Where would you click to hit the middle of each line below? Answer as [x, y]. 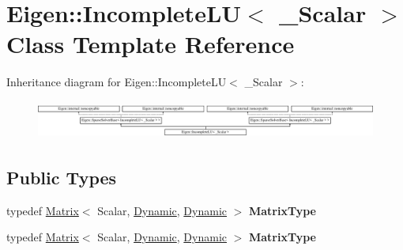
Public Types [62, 177]
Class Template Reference [151, 44]
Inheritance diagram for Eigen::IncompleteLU [117, 82]
